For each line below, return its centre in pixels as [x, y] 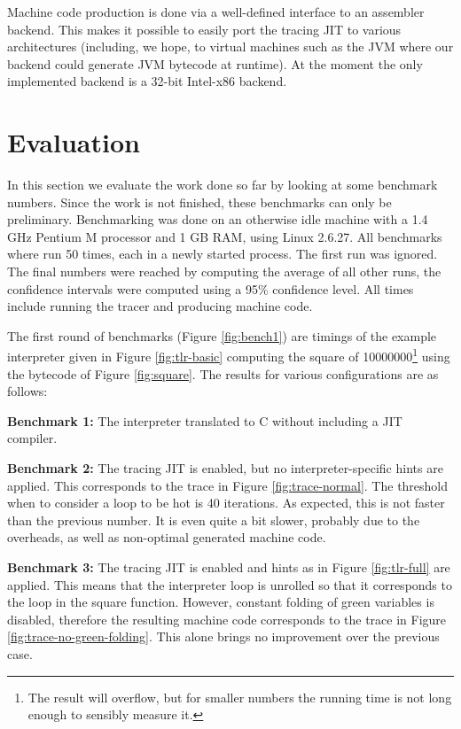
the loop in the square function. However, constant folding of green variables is [221, 602]
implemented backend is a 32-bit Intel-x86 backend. [147, 81]
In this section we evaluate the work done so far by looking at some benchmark [223, 185]
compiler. [32, 438]
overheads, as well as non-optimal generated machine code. [167, 537]
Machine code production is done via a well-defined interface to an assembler [216, 12]
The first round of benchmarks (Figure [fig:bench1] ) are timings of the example [222, 335]
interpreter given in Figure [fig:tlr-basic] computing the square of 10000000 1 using [229, 355]
